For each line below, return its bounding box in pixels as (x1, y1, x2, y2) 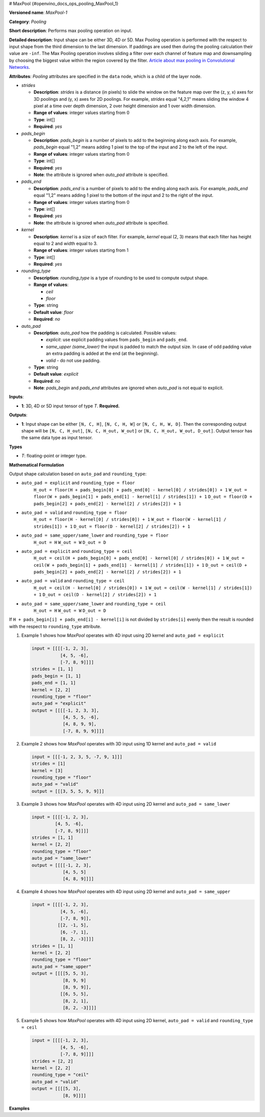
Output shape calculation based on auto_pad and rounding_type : (9, 471, 147, 477)
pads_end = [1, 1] (31, 680, 76, 686)
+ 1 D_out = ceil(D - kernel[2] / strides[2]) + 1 (33, 592, 157, 598)
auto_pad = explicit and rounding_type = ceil (21, 548, 132, 554)
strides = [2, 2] (31, 1058, 74, 1064)
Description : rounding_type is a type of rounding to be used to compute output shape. (33, 275, 209, 281)
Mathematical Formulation (9, 462, 64, 468)
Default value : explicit (33, 371, 79, 377)
